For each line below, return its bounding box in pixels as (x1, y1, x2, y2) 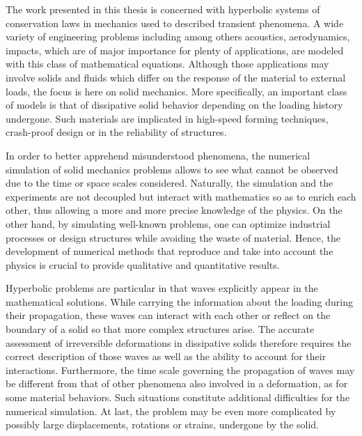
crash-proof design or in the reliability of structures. (6, 125, 227, 139)
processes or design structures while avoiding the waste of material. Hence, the (6, 230, 340, 244)
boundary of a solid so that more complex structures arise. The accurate (6, 322, 315, 336)
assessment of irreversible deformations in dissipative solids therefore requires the (6, 335, 352, 350)
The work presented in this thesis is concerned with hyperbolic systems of (6, 2, 320, 16)
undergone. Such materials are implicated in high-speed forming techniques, (6, 111, 329, 125)
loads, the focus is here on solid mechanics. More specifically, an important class (6, 84, 347, 98)
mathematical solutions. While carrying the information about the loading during (6, 294, 353, 309)
